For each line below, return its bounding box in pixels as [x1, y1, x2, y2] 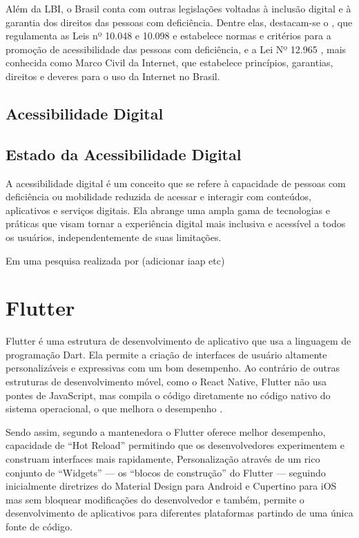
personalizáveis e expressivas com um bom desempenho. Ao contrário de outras [6, 361, 340, 375]
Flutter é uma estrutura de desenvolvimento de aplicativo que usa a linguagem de [6, 334, 351, 348]
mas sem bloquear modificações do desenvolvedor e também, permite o [6, 492, 304, 506]
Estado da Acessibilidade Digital [6, 143, 242, 164]
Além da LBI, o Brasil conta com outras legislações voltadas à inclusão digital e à [6, 1, 351, 15]
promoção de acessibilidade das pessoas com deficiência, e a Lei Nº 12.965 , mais [6, 41, 347, 56]
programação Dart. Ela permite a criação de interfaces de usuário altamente [6, 347, 327, 361]
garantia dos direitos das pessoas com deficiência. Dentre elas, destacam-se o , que [6, 15, 353, 29]
